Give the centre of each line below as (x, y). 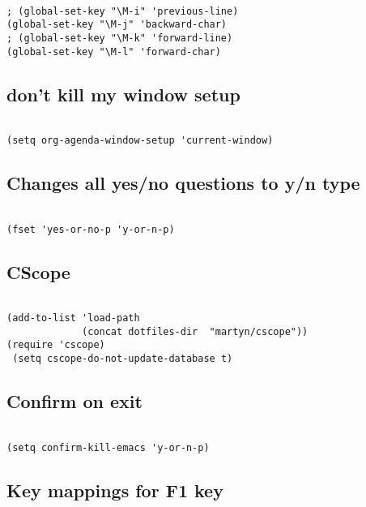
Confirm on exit (74, 401)
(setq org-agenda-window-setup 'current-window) (140, 141)
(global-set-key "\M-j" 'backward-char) (117, 25)
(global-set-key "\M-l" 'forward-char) (114, 52)
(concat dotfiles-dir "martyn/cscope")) (195, 331)
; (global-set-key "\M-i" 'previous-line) (123, 11)
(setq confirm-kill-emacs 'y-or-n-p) (108, 447)
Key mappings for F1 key (115, 490)
